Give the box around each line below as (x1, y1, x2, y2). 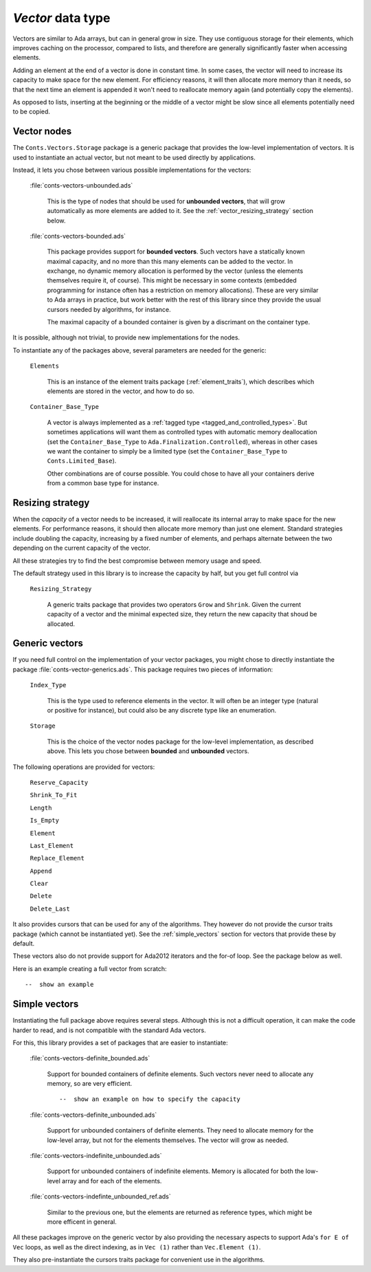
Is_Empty (30, 816, 60, 825)
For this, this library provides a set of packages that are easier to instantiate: (12, 1038, 228, 1047)
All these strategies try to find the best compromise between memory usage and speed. (12, 557, 262, 565)
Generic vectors (12, 638, 84, 649)
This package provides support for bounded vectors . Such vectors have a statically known (47, 247, 305, 256)
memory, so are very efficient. (47, 1080, 133, 1088)
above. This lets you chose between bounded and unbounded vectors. (47, 747, 250, 755)
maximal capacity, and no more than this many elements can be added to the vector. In (47, 257, 293, 265)
